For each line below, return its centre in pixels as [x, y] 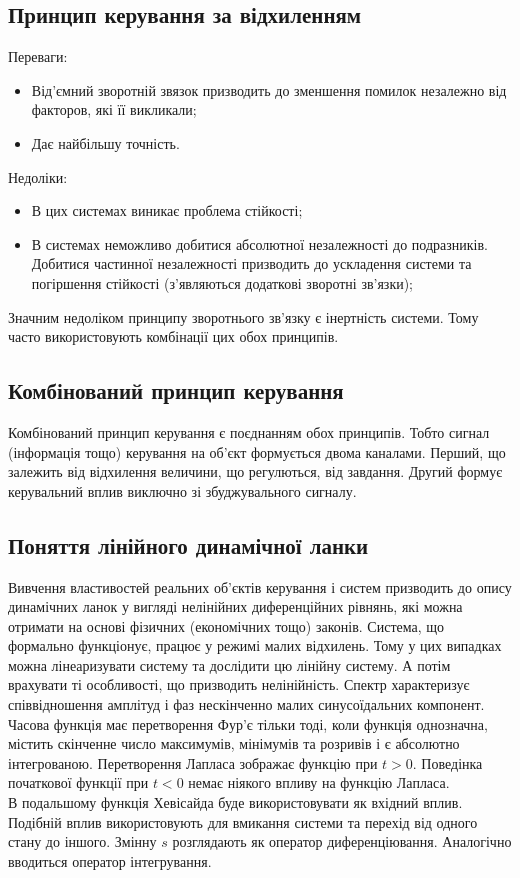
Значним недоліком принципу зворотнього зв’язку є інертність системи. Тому [243, 316]
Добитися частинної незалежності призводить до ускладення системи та [251, 263]
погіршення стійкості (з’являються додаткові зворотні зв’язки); [222, 282]
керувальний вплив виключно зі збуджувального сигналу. [182, 490]
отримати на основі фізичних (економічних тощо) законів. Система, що [226, 625]
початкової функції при [78, 782]
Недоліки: [38, 176]
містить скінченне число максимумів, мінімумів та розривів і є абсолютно [234, 743]
